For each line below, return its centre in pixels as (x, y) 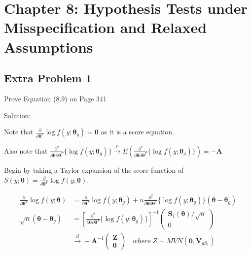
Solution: (18, 115)
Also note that (26, 150)
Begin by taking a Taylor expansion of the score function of (94, 170)
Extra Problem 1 (48, 78)
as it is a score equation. (137, 132)
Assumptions (49, 47)
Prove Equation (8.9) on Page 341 (55, 98)
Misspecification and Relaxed (106, 27)
